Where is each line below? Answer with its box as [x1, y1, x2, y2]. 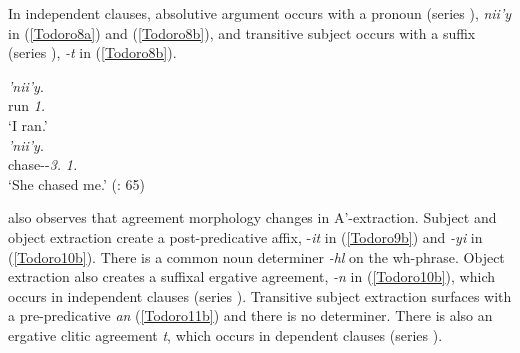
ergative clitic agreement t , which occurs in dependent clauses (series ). [8, 324, 443, 345]
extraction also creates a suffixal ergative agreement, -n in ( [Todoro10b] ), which [8, 266, 495, 287]
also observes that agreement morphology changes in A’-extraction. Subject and [8, 207, 497, 228]
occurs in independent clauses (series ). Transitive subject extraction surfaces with [8, 285, 512, 306]
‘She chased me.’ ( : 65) [8, 173, 145, 194]
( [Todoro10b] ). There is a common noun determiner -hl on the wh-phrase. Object [8, 246, 505, 267]
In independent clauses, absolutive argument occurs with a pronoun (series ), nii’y [8, 3, 512, 23]
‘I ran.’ [8, 114, 48, 135]
